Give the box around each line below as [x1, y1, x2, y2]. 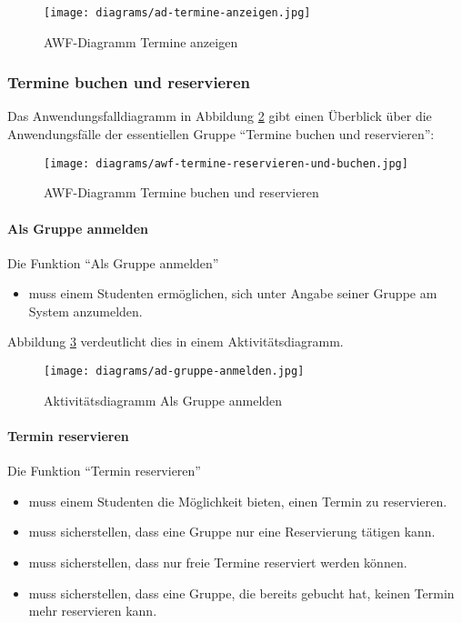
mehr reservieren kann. [28, 601, 157, 620]
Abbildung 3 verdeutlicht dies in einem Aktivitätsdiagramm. [7, 332, 344, 351]
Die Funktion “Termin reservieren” [7, 461, 201, 480]
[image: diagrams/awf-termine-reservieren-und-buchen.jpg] [44, 156, 408, 170]
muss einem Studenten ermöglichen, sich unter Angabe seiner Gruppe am [28, 284, 437, 303]
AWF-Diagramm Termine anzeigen [44, 32, 238, 51]
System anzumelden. [28, 301, 143, 320]
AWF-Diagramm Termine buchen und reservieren [44, 183, 319, 202]
